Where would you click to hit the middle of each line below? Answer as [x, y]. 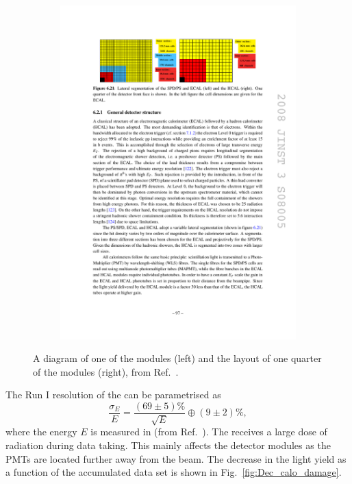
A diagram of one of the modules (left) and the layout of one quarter [177, 358]
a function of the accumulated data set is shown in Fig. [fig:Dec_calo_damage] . [174, 472]
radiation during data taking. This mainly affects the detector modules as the [168, 445]
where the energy [41, 432]
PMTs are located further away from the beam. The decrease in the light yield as [176, 458]
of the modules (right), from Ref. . [106, 371]
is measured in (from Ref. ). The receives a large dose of [209, 432]
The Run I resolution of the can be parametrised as [113, 395]
